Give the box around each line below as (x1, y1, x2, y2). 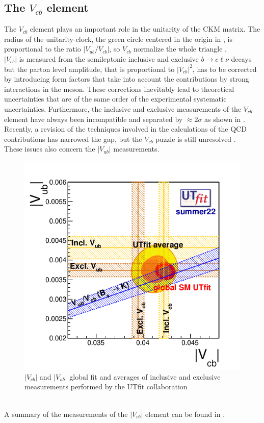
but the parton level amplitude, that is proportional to (4, 63, 175, 74)
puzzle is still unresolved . (155, 133, 236, 144)
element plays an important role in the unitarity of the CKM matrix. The (30, 23, 260, 34)
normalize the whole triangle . (134, 43, 227, 54)
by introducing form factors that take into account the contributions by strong (4, 73, 249, 84)
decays (231, 53, 252, 64)
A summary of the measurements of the (4, 408, 128, 419)
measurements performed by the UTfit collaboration (24, 381, 188, 392)
